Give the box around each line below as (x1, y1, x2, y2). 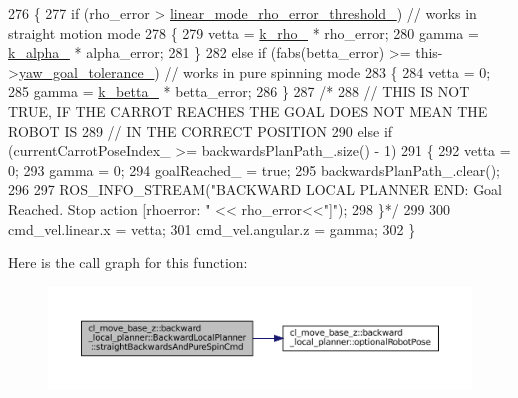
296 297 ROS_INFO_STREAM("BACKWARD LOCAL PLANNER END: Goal (8, 179, 503, 200)
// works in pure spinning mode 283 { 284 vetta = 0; (164, 61, 491, 82)
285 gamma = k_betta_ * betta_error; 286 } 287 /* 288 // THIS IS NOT (8, 81, 470, 102)
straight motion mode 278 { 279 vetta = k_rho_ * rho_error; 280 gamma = (8, 22, 479, 43)
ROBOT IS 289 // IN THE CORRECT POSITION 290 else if (8, 120, 393, 141)
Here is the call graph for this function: (8, 252, 248, 273)
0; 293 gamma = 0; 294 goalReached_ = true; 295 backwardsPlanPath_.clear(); (8, 159, 500, 180)
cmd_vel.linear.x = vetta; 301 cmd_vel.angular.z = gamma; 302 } (8, 218, 416, 239)
